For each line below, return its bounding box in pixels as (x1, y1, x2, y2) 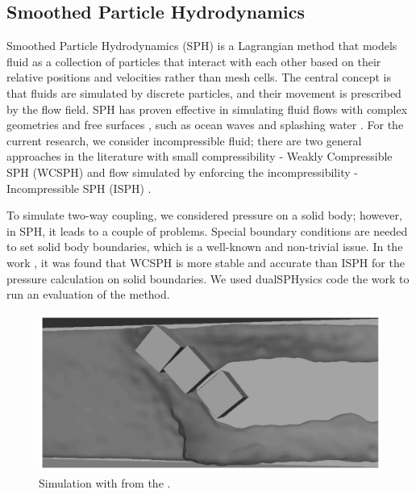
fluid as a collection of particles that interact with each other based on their (6, 52, 381, 69)
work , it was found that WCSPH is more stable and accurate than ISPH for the (6, 253, 405, 270)
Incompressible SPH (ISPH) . (6, 179, 152, 196)
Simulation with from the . (39, 474, 171, 491)
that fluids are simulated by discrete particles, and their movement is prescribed (6, 84, 401, 101)
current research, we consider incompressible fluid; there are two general (6, 132, 362, 149)
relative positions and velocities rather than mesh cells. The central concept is (6, 69, 391, 86)
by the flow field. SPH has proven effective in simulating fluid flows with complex (6, 100, 408, 117)
